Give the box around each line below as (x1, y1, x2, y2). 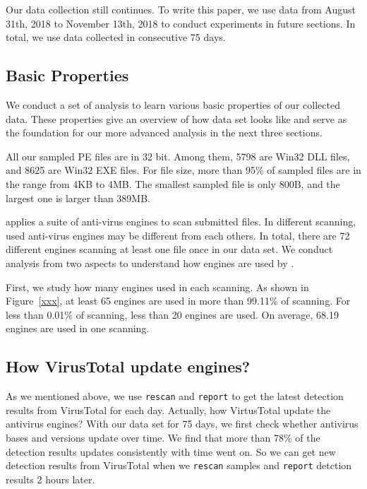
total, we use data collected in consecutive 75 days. (6, 30, 226, 45)
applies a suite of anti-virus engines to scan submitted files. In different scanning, (6, 214, 356, 229)
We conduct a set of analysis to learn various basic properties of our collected (6, 97, 340, 112)
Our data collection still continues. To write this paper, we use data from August (6, 2, 356, 16)
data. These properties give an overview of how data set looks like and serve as (6, 111, 347, 126)
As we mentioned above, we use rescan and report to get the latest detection (6, 389, 344, 403)
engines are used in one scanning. (6, 321, 150, 336)
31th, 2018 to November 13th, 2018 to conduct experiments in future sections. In (6, 16, 356, 30)
